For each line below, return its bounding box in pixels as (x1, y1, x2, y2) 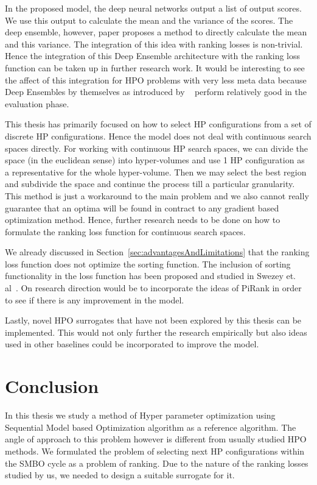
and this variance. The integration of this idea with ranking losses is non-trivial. (5, 37, 303, 50)
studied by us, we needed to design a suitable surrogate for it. (5, 469, 235, 481)
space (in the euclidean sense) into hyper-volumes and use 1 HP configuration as (5, 154, 305, 166)
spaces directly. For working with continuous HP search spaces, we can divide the (5, 141, 308, 154)
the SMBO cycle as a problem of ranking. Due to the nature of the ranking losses (5, 456, 308, 469)
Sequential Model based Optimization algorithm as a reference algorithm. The (5, 420, 296, 433)
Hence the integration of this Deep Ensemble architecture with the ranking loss (5, 49, 301, 62)
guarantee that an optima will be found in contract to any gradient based (5, 201, 279, 214)
